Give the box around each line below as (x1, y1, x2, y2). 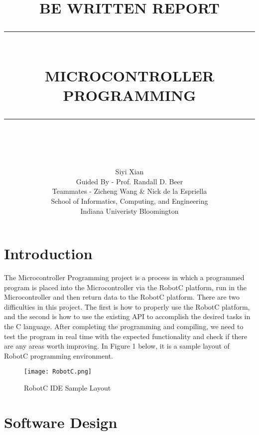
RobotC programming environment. (4, 350, 113, 361)
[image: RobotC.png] (24, 368, 92, 376)
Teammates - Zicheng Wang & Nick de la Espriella (52, 186, 207, 196)
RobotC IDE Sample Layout (24, 383, 111, 393)
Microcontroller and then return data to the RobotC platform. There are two (4, 292, 240, 302)
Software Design (4, 412, 118, 432)
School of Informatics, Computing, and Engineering (51, 195, 208, 206)
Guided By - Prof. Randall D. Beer (76, 176, 183, 186)
